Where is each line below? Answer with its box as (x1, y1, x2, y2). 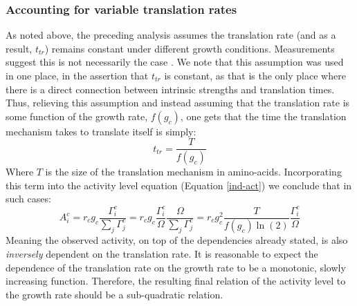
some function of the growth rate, (6, 108, 148, 123)
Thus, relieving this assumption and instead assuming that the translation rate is (6, 95, 350, 110)
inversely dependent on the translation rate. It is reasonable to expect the (6, 247, 318, 261)
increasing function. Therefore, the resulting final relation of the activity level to (6, 274, 346, 288)
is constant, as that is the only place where (164, 68, 346, 82)
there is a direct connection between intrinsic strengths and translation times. (6, 82, 335, 96)
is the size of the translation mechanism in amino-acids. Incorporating (45, 164, 342, 179)
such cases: (6, 191, 51, 206)
